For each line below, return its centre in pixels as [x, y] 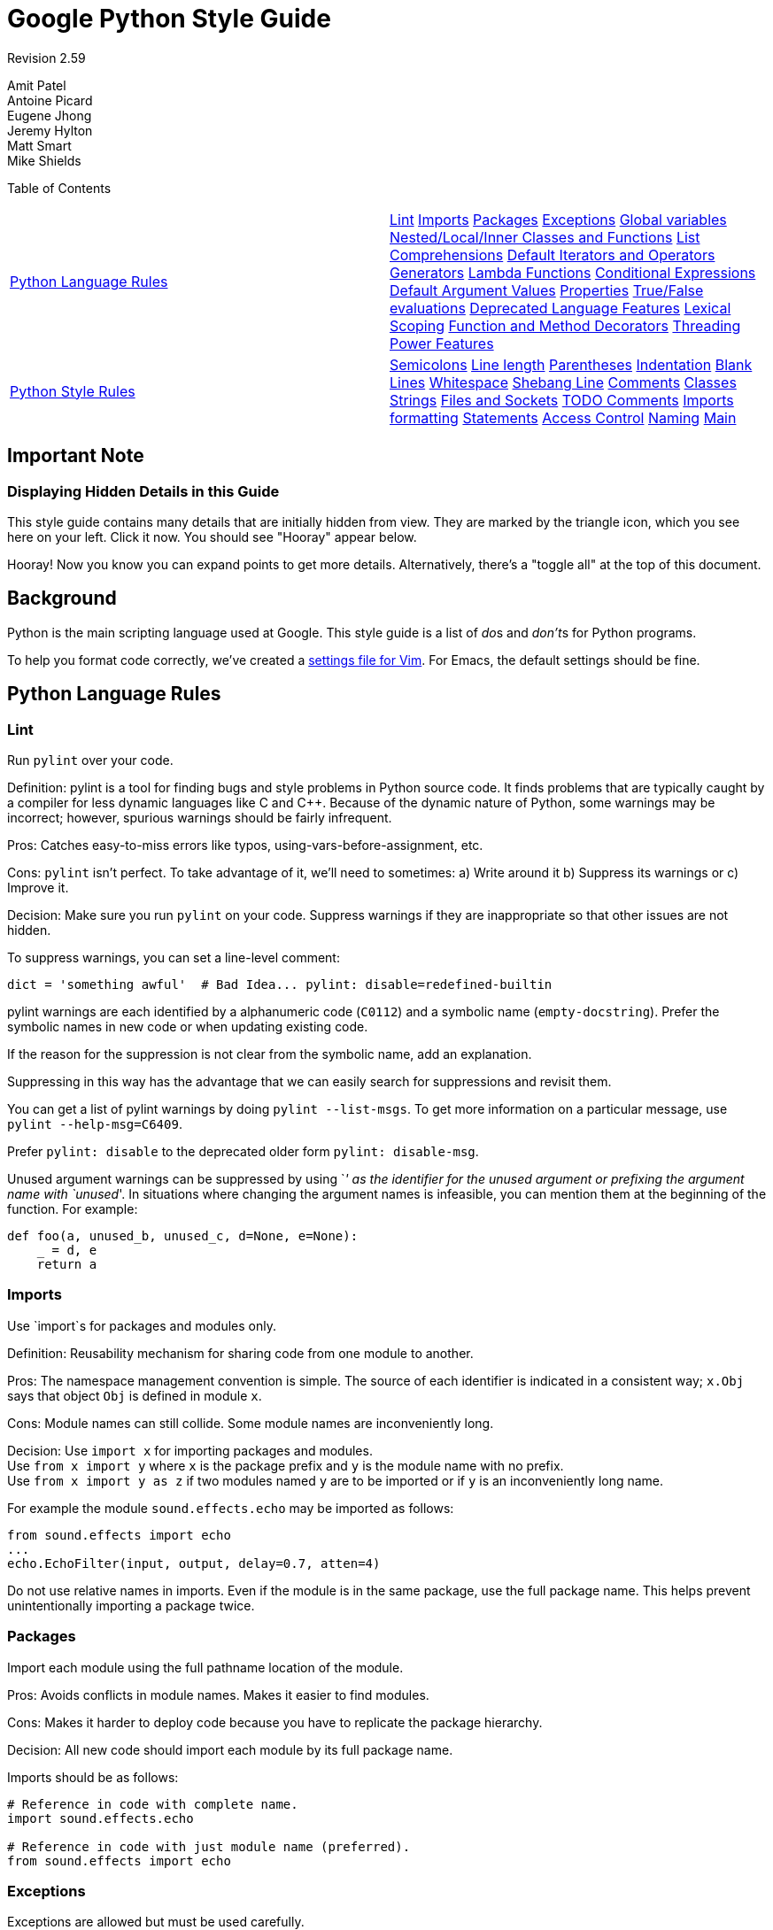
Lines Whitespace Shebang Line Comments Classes [563, 382]
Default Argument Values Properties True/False [547, 290]
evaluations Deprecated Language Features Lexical [560, 308]
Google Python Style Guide [169, 19]
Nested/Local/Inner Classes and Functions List [545, 237]
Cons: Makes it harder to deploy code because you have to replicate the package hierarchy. [275, 1722]
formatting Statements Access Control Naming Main [563, 417]
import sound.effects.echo [100, 1818]
